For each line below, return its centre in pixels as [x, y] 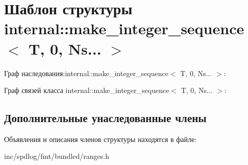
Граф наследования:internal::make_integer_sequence [86, 73]
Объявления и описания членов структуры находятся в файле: [101, 139]
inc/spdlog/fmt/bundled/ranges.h [57, 156]
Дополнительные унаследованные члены [105, 118]
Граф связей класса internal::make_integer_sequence [87, 90]
